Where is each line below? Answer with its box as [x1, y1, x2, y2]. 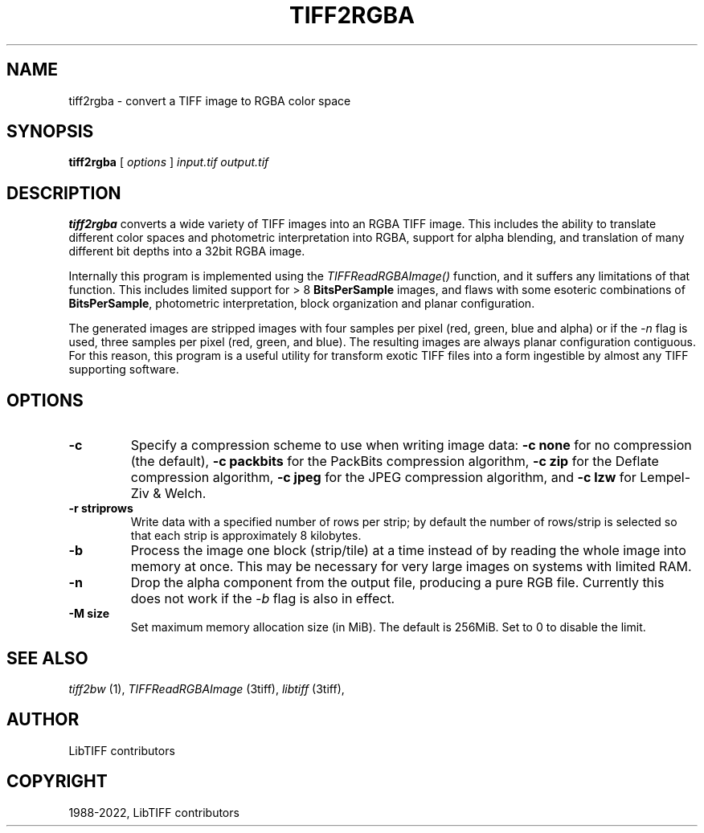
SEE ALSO [6, 647, 88, 668]
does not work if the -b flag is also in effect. [130, 590, 395, 607]
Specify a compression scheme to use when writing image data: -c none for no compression [130, 437, 692, 454]
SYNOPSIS [6, 121, 94, 142]
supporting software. [68, 362, 179, 377]
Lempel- [640, 469, 691, 486]
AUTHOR [6, 709, 80, 730]
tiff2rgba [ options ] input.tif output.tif [68, 155, 269, 169]
